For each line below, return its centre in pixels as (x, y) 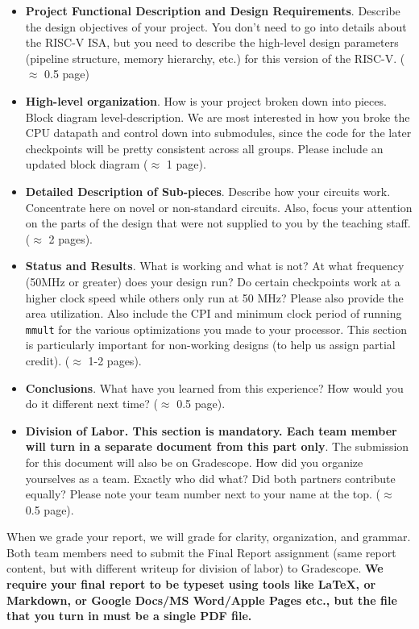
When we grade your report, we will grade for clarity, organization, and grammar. (209, 537)
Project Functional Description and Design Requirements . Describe (213, 10)
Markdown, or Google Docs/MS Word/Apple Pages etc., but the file (202, 600)
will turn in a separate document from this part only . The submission (217, 446)
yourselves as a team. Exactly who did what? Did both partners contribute (210, 478)
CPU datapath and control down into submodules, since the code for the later (218, 133)
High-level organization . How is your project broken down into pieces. (206, 100)
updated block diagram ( (87, 164)
